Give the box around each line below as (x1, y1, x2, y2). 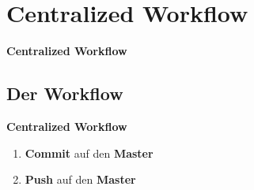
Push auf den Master (25, 171, 136, 188)
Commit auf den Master (25, 144, 154, 161)
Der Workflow (6, 81, 123, 106)
